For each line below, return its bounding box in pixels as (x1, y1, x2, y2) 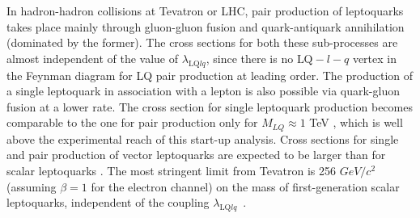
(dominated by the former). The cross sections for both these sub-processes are (6, 34, 398, 51)
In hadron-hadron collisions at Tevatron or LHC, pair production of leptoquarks (6, 2, 404, 19)
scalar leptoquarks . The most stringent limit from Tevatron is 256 (6, 162, 336, 178)
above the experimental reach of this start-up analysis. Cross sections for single (6, 130, 399, 147)
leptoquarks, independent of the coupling (6, 194, 210, 211)
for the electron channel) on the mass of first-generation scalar (91, 178, 400, 195)
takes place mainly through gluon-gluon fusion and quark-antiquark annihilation (6, 18, 405, 35)
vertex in (352, 49, 397, 66)
